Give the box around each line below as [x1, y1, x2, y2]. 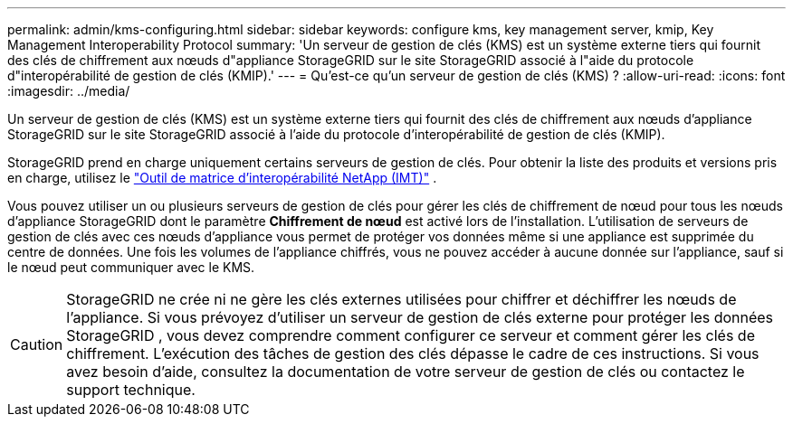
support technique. [66, 381, 196, 399]
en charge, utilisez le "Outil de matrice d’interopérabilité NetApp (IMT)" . [7, 170, 437, 185]
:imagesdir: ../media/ [7, 83, 130, 99]
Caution [10, 335, 63, 353]
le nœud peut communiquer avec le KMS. [7, 259, 255, 275]
